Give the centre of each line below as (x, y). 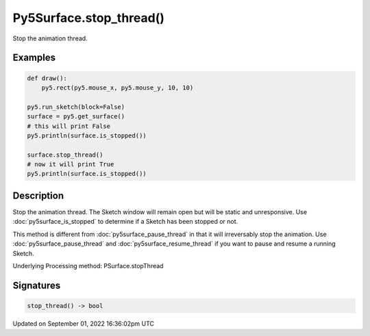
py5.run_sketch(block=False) (76, 107)
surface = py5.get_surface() (76, 117)
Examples (34, 58)
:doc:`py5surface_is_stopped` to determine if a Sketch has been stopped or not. (125, 222)
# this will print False (69, 126)
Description (38, 195)
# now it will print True (71, 165)
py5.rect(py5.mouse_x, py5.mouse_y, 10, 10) (118, 88)
